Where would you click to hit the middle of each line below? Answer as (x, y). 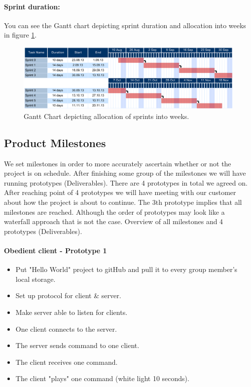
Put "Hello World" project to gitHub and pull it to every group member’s (126, 269)
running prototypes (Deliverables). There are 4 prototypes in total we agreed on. (126, 182)
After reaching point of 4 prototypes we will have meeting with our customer (120, 192)
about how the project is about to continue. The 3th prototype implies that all (123, 202)
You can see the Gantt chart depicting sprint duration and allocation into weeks (125, 25)
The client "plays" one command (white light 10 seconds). (102, 378)
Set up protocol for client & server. (68, 295)
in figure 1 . (20, 35)
